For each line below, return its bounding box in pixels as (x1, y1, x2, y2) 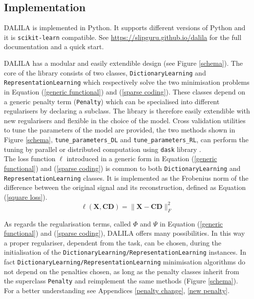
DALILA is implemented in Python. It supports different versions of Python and (4, 22, 246, 33)
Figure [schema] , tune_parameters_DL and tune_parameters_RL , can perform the (4, 134, 249, 144)
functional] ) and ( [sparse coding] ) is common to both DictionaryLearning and (4, 163, 241, 173)
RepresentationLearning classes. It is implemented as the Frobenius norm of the (4, 172, 249, 183)
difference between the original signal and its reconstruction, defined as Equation (4, 182, 246, 192)
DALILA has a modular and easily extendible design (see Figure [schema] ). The (4, 58, 243, 68)
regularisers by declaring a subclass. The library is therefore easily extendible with (4, 106, 250, 116)
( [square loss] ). (4, 191, 47, 202)
